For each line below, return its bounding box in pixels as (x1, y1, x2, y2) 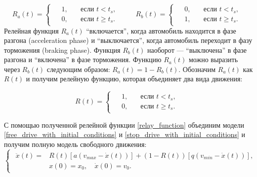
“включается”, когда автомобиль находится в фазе (86, 25, 236, 35)
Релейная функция (4, 25, 59, 35)
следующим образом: (46, 64, 110, 74)
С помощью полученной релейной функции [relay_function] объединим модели (4, 119, 244, 130)
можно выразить (188, 54, 238, 65)
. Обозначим (178, 64, 216, 74)
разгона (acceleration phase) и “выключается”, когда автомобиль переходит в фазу (4, 35, 253, 45)
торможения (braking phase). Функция (4, 44, 121, 55)
